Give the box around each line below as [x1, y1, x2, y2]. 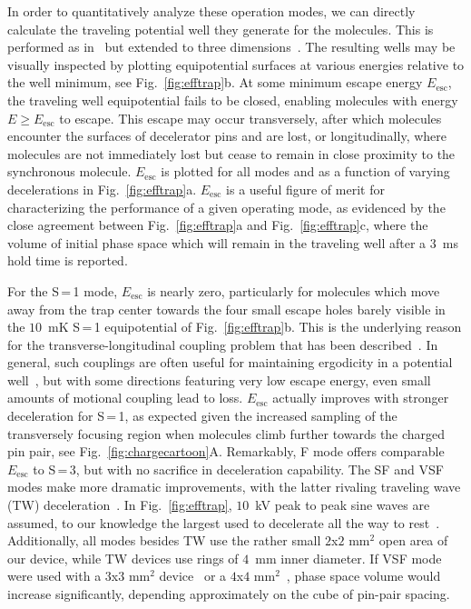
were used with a [7, 566, 102, 585]
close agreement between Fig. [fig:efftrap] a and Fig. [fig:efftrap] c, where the [7, 215, 428, 235]
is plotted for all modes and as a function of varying [161, 162, 450, 181]
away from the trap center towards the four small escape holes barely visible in [7, 299, 446, 318]
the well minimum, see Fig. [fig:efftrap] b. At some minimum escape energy [7, 73, 423, 92]
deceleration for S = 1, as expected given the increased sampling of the [7, 406, 397, 425]
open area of [378, 531, 448, 550]
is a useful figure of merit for [226, 179, 385, 198]
